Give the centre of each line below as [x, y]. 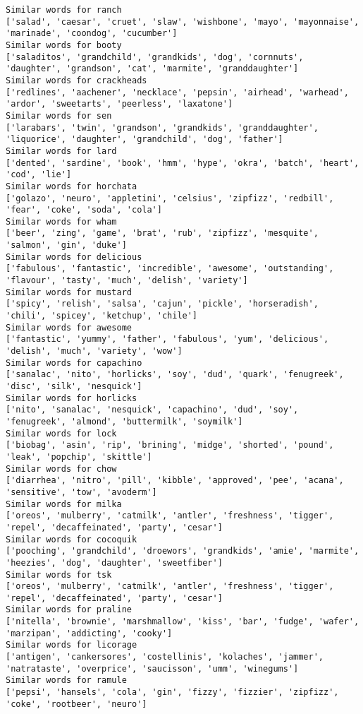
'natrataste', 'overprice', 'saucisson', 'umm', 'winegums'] [152, 668]
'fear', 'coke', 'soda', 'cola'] [84, 210]
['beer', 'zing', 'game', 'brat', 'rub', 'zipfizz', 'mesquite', [162, 233]
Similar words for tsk [59, 575]
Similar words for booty [64, 45]
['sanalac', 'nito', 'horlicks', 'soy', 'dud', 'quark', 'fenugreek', [175, 375]
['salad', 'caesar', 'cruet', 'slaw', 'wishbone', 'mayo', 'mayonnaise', [183, 22]
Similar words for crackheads [76, 80]
